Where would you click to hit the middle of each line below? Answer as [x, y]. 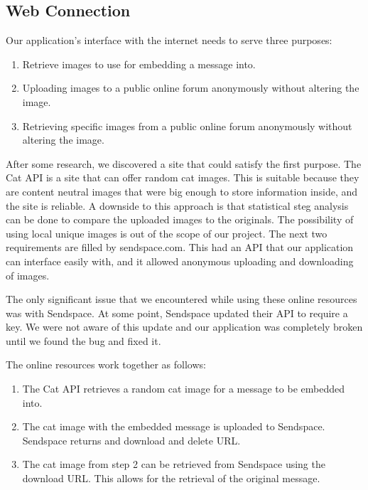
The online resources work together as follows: [106, 364]
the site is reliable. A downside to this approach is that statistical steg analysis [177, 205]
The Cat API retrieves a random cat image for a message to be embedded [183, 389]
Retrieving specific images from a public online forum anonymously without [187, 126]
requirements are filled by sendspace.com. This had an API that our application [180, 247]
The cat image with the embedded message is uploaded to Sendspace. [174, 426]
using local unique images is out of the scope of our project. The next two [167, 233]
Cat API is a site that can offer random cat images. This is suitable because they [183, 177]
